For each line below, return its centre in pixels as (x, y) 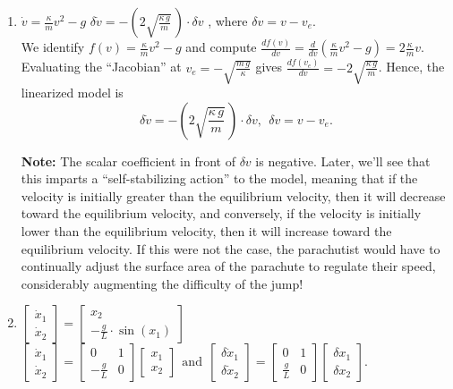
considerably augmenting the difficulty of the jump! (162, 283)
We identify (53, 47)
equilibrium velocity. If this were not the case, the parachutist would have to (231, 248)
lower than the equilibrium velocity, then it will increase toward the (206, 231)
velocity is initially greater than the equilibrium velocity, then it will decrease (233, 195)
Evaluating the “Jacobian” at (101, 67)
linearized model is (72, 93)
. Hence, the (411, 67)
